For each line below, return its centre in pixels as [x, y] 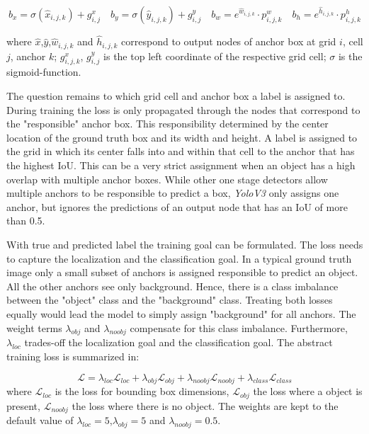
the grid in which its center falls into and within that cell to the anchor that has [181, 151]
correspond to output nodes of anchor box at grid [229, 41]
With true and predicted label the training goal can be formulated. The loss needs [185, 244]
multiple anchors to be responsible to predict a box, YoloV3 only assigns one [173, 193]
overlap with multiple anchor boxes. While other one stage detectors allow [167, 179]
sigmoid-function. [44, 72]
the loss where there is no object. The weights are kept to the [205, 405]
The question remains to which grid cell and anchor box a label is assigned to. [176, 96]
